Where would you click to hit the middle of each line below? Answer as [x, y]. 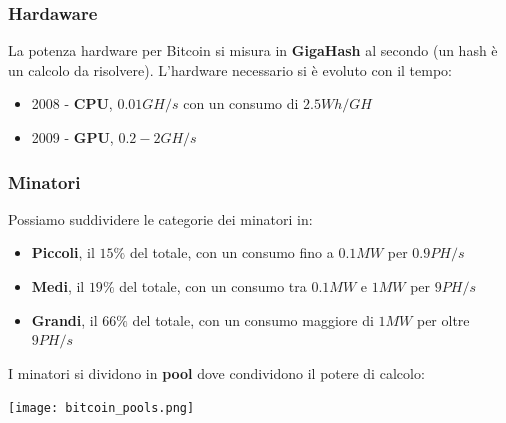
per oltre [443, 319]
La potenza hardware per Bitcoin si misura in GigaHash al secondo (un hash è [253, 50]
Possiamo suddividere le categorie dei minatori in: [160, 218]
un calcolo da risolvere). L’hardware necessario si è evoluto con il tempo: [230, 69]
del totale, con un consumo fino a [231, 252]
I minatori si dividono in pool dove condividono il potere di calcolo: [216, 372]
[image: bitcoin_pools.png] [101, 408]
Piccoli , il [63, 252]
